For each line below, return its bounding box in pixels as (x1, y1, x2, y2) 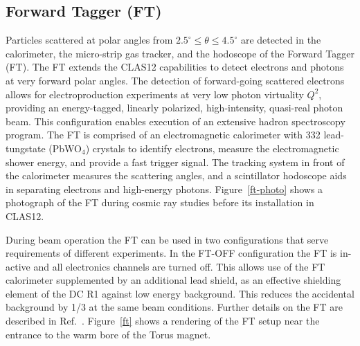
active (6, 259, 30, 273)
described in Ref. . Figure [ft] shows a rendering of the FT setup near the (6, 313, 320, 328)
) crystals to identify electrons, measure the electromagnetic (85, 140, 339, 155)
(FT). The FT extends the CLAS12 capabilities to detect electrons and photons (6, 60, 344, 74)
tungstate (6, 140, 46, 155)
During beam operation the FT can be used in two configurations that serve (6, 232, 329, 246)
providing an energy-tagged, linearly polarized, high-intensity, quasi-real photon (6, 100, 343, 115)
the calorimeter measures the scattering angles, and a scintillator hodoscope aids (6, 168, 347, 183)
